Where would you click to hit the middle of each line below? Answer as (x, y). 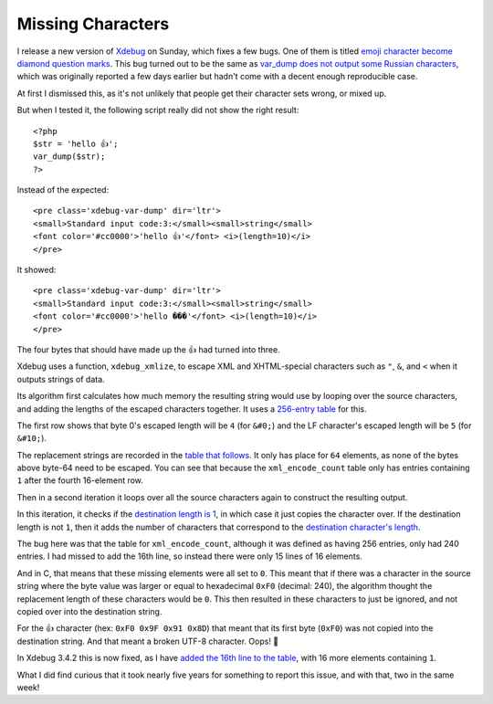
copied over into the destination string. (89, 611)
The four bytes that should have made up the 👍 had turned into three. (148, 349)
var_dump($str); (69, 157)
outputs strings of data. (61, 379)
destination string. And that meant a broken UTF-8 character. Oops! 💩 (148, 641)
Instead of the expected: (63, 190)
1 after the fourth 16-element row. (80, 480)
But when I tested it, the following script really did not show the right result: (158, 110)
